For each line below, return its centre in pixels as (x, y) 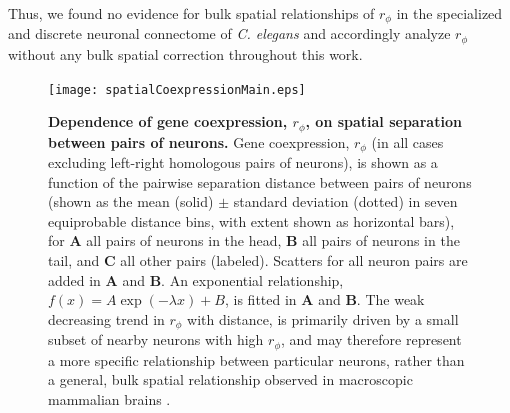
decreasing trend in (106, 318)
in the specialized (449, 13)
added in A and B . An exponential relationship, (196, 279)
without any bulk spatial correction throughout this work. (185, 53)
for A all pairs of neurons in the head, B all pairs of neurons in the (254, 240)
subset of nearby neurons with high (156, 339)
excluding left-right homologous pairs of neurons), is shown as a (243, 162)
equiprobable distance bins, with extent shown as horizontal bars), (251, 220)
